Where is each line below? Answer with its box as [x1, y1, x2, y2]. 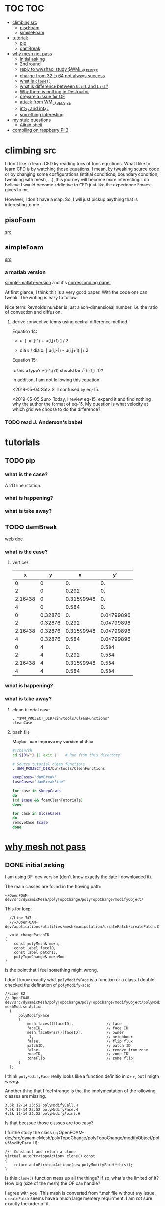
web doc [5, 536, 23, 542]
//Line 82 [5, 991, 26, 996]
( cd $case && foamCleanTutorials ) [12, 798, 83, 803]
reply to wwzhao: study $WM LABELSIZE [19, 66, 98, 73]
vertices [12, 559, 29, 565]
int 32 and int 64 [19, 105, 49, 112]
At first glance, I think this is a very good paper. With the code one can [5, 289, 148, 295]
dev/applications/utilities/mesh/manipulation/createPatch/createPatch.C [5, 924, 160, 929]
